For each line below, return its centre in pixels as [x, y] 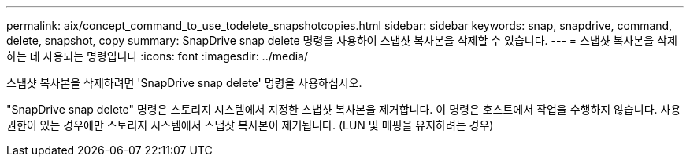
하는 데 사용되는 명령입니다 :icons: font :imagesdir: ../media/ [158, 56]
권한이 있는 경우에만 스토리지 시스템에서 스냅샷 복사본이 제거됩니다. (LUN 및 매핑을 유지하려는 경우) [250, 125]
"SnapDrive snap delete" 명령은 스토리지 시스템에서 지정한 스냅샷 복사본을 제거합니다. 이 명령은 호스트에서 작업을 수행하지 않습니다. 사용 [344, 109]
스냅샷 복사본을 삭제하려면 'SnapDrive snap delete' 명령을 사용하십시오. [184, 83]
